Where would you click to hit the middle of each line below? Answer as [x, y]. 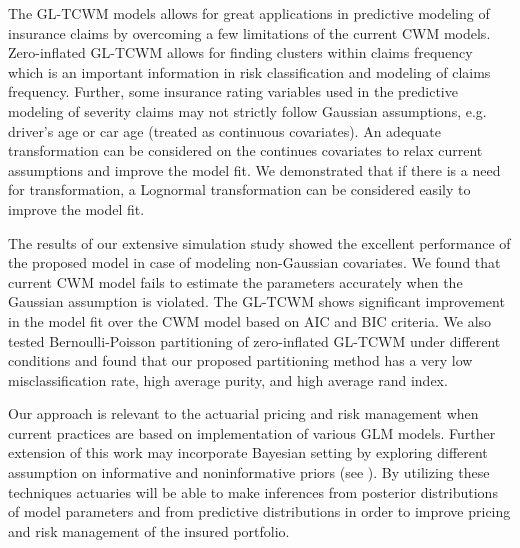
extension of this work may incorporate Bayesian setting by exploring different [248, 452]
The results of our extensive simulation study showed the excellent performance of [259, 242]
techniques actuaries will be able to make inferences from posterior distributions [253, 491]
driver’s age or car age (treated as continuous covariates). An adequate [224, 130]
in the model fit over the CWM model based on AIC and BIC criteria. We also [250, 320]
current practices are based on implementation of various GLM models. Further [252, 432]
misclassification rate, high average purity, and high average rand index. [228, 379]
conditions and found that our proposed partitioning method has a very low [240, 360]
